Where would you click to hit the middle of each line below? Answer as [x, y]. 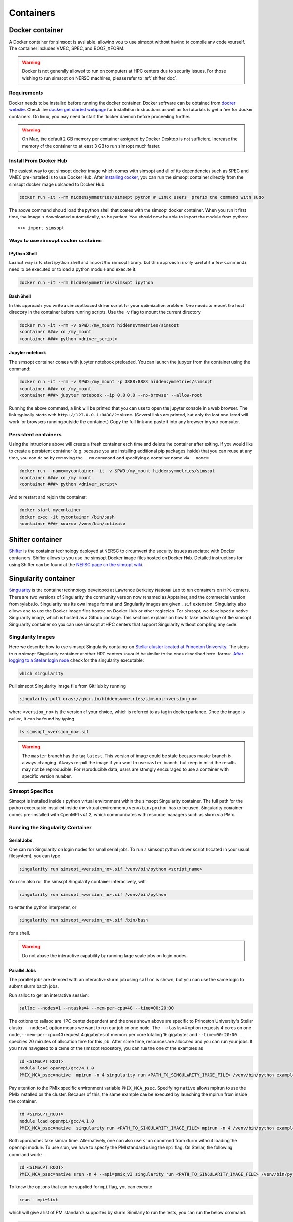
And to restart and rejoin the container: [48, 497]
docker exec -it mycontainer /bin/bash [67, 517]
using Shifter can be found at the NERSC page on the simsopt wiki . [76, 565]
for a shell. [20, 933]
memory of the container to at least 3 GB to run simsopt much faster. [91, 146]
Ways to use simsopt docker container [56, 240]
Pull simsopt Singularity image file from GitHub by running [67, 686]
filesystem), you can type [35, 856]
